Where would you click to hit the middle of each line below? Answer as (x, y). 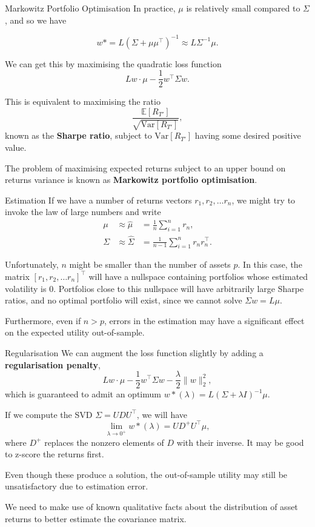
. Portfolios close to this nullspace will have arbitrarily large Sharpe (179, 288)
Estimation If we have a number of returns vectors (98, 200)
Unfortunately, (32, 264)
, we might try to (264, 200)
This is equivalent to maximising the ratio (83, 101)
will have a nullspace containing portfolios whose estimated (198, 276)
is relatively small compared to (243, 8)
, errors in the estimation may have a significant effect (204, 320)
